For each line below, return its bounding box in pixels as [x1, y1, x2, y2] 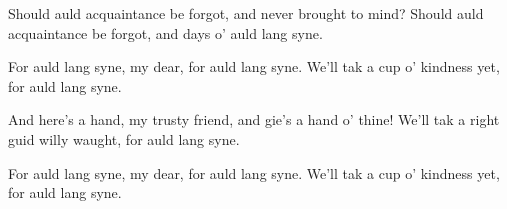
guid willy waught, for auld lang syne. [8, 128, 240, 149]
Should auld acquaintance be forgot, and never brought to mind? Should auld [8, 3, 484, 23]
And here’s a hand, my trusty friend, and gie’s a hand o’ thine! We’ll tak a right [8, 109, 500, 130]
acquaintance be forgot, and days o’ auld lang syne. [8, 22, 323, 43]
